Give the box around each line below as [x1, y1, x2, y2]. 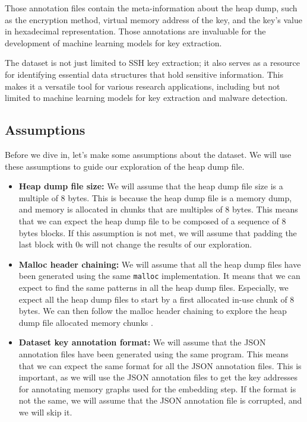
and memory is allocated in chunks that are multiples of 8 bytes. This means [18, 203, 298, 215]
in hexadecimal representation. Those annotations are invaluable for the [5, 25, 266, 37]
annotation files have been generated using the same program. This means [18, 347, 289, 360]
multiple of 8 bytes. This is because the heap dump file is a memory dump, [18, 191, 292, 204]
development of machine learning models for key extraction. [5, 36, 222, 49]
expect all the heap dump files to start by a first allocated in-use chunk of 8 [18, 293, 295, 305]
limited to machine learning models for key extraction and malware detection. [5, 91, 288, 104]
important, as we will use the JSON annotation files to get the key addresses [18, 371, 298, 383]
